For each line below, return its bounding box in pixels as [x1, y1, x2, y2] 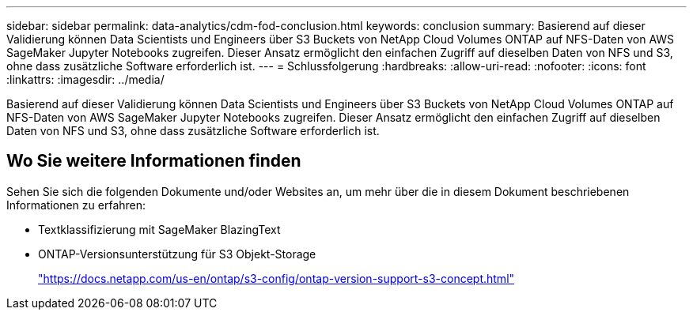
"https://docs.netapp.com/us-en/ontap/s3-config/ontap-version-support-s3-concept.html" [38, 271, 515, 285]
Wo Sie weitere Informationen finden [6, 151, 301, 171]
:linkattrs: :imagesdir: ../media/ [6, 73, 165, 86]
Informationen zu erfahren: [6, 197, 146, 212]
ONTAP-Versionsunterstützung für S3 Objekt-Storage [38, 246, 316, 261]
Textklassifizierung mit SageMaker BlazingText [38, 222, 281, 236]
